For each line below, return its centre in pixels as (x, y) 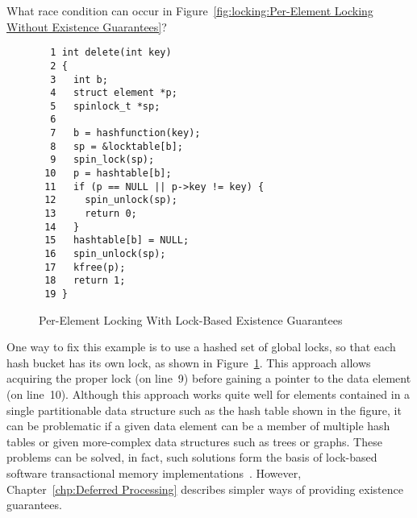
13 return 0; (91, 214)
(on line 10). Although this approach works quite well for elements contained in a (208, 394)
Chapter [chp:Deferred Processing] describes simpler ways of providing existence (205, 489)
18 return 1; (85, 281)
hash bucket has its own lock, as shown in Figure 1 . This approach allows (189, 362)
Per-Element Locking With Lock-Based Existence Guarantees (191, 319)
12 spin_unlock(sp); (111, 200)
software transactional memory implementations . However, (154, 473)
